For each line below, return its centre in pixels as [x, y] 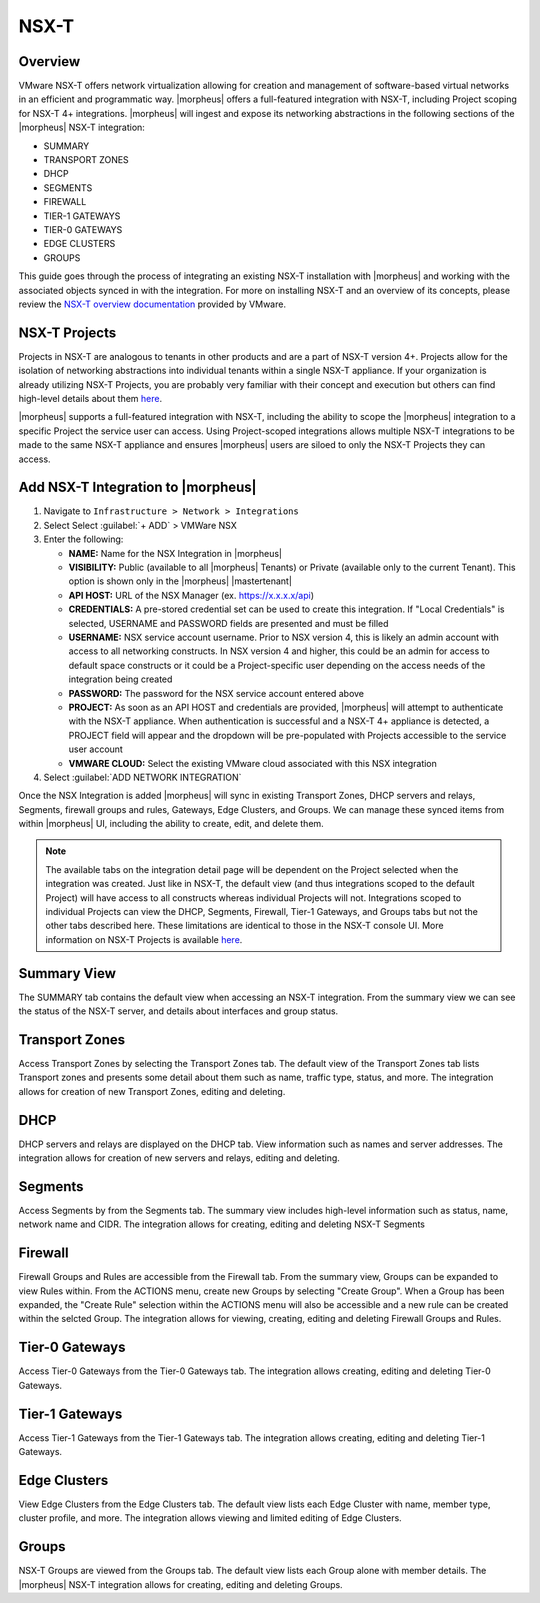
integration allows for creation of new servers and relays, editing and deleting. [179, 1158]
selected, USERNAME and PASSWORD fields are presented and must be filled [228, 623]
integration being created [120, 679]
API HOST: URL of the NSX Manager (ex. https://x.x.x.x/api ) [191, 595]
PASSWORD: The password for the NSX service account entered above [216, 693]
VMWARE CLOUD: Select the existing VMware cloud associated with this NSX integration [252, 763]
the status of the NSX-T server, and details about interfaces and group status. [178, 1011]
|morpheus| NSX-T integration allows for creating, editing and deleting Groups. [181, 1584]
